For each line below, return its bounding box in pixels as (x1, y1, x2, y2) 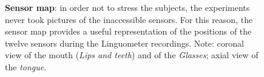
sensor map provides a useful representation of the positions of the (5, 25, 252, 38)
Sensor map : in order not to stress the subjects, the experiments (5, 1, 250, 13)
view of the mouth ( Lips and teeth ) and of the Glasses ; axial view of (5, 49, 259, 61)
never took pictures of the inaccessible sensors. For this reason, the (5, 13, 253, 25)
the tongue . (5, 60, 47, 73)
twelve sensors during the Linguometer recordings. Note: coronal (5, 36, 244, 49)
